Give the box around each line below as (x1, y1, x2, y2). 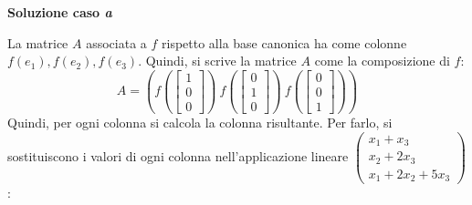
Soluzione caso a (7, 3, 112, 21)
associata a (86, 33, 147, 52)
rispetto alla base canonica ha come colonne (162, 33, 407, 52)
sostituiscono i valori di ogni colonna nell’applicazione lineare (7, 146, 349, 165)
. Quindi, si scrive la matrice (138, 51, 297, 70)
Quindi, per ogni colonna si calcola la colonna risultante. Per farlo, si (7, 113, 393, 131)
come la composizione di (314, 51, 450, 70)
